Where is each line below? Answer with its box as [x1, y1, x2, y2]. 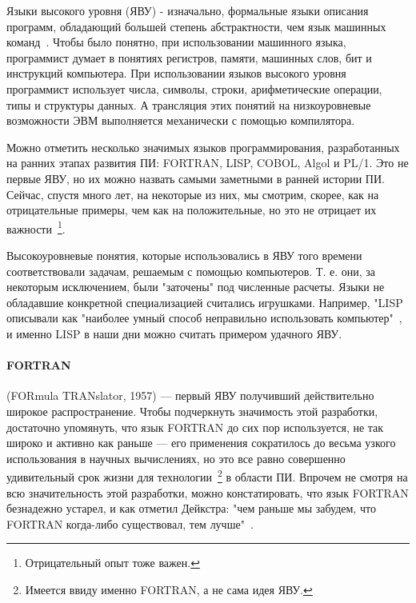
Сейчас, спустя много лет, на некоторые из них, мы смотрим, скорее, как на [6, 186, 379, 202]
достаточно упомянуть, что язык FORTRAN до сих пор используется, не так [6, 418, 384, 435]
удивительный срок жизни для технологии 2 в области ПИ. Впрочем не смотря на [6, 466, 408, 485]
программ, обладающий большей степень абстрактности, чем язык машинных [6, 18, 386, 34]
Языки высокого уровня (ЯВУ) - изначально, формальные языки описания [6, 2, 369, 18]
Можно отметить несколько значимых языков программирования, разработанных [6, 138, 400, 155]
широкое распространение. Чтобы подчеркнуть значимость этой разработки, [6, 402, 378, 419]
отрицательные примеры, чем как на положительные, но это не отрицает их [6, 202, 377, 218]
